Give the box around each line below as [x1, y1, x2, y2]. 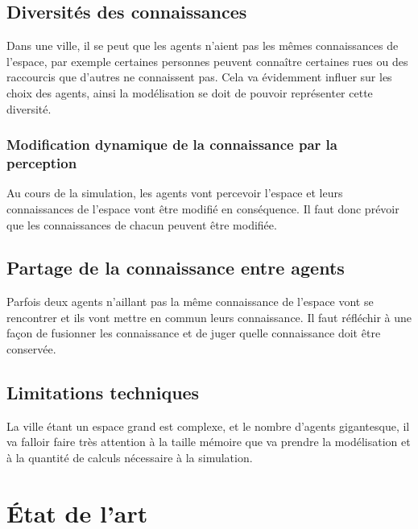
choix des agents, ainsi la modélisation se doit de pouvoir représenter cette [6, 84, 373, 101]
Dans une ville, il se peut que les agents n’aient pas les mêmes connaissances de [6, 37, 399, 54]
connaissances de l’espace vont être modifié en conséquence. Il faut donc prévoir [6, 200, 399, 217]
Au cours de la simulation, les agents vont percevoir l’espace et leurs [6, 184, 343, 201]
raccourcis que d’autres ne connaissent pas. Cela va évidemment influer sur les [6, 68, 392, 85]
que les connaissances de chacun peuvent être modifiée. [6, 216, 277, 233]
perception [6, 153, 77, 173]
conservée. [6, 341, 56, 357]
